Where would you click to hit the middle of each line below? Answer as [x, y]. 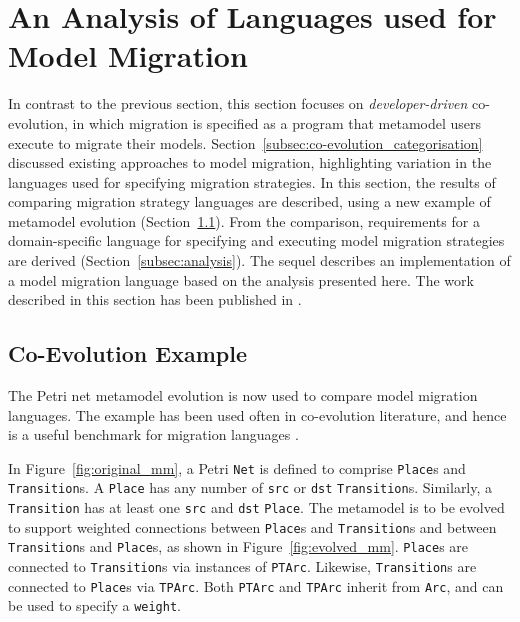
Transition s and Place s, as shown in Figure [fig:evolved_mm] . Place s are [238, 546]
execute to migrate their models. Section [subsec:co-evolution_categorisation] [245, 142]
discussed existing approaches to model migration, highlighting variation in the [250, 162]
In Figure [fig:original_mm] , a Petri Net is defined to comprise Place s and [237, 467]
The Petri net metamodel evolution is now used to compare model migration [243, 395]
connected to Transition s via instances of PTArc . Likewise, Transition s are [242, 566]
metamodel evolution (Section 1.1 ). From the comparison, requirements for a [244, 220]
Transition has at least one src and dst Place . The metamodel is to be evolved [256, 507]
